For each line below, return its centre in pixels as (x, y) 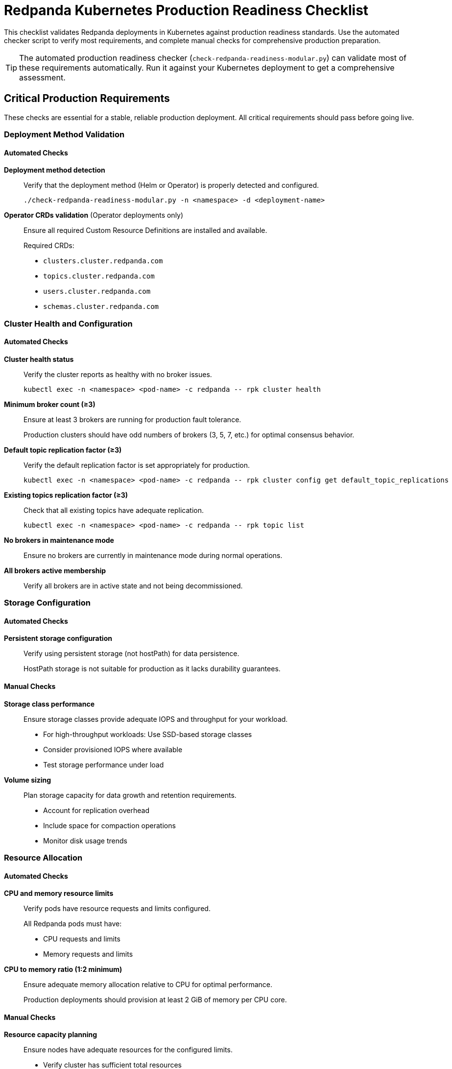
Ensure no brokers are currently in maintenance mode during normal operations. (153, 555)
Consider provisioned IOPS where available (113, 749)
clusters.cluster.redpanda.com (103, 261)
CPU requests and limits (82, 939)
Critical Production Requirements (87, 99)
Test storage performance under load (104, 764)
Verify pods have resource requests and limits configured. (117, 909)
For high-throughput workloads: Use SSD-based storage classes (148, 734)
